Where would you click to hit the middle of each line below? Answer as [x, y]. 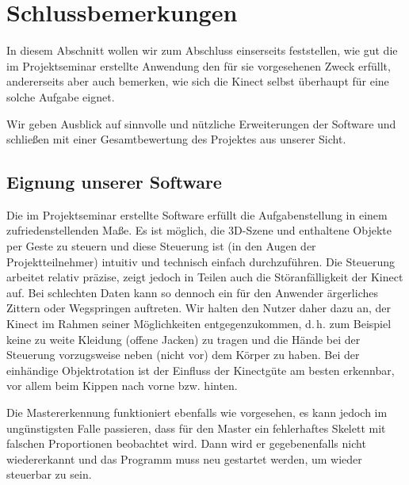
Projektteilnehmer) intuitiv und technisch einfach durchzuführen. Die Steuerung [201, 261]
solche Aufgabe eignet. [61, 96]
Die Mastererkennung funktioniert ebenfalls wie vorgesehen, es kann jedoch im [197, 412]
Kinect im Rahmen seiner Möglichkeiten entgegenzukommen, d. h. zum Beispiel [199, 324]
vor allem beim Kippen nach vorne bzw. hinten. [122, 386]
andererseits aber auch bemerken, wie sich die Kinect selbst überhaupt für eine [198, 81]
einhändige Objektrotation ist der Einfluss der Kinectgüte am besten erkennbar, [201, 370]
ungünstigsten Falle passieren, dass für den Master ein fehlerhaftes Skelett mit [196, 428]
